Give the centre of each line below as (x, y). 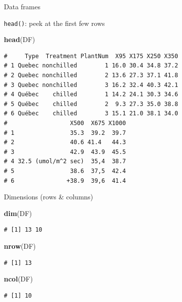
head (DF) (19, 39)
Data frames (22, 6)
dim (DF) (18, 213)
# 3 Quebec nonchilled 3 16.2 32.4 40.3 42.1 (91, 85)
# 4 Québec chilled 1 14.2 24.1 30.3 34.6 (91, 95)
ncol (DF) (18, 279)
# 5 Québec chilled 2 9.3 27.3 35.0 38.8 (91, 104)
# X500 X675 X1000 (65, 123)
